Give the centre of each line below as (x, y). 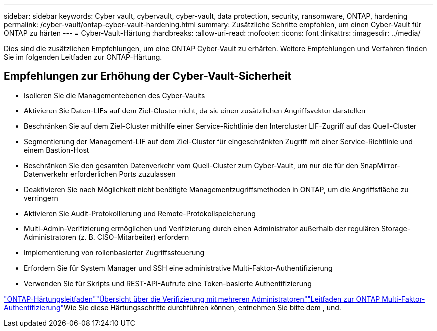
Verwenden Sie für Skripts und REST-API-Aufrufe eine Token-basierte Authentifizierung (168, 283)
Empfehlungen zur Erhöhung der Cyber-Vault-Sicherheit (148, 76)
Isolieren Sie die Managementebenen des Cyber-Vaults (114, 95)
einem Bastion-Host (57, 150)
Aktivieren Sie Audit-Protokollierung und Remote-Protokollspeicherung (140, 213)
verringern (41, 198)
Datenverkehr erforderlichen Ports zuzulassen (100, 174)
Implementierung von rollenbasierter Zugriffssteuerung (114, 252)
